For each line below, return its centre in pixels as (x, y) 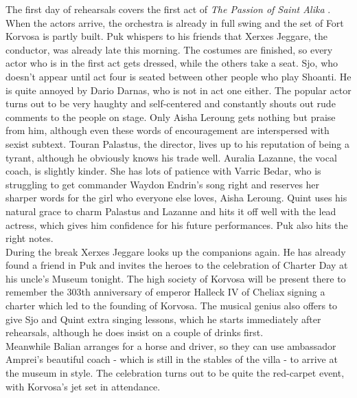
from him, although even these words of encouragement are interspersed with (168, 130)
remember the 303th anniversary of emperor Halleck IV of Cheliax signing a (165, 292)
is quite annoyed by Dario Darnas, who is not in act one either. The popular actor (178, 90)
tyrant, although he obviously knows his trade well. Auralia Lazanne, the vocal (171, 157)
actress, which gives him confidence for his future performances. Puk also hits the (177, 224)
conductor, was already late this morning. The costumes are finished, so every (169, 49)
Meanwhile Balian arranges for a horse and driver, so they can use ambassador (171, 345)
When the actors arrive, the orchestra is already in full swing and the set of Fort (175, 22)
